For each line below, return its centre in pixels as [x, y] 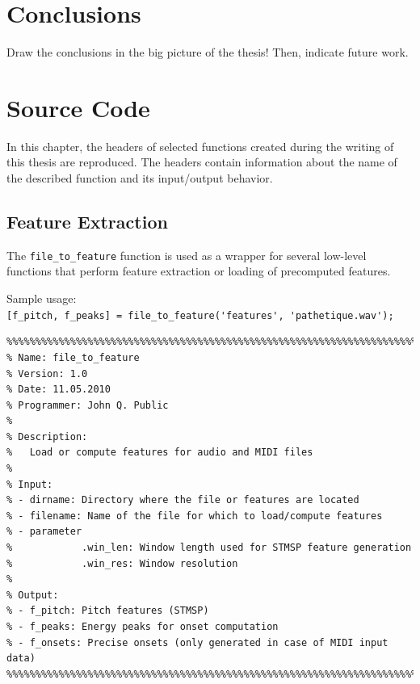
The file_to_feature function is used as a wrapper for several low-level [187, 255]
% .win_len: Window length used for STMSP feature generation [209, 548]
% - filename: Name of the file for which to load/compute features [195, 516]
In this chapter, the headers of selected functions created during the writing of [200, 146]
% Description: [47, 436]
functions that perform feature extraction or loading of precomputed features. [199, 271]
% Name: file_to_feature [73, 357]
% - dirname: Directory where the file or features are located [183, 500]
